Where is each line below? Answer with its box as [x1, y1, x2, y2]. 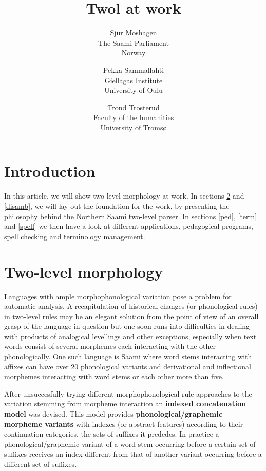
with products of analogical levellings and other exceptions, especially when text [4, 330, 257, 341]
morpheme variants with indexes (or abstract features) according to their [4, 418, 243, 429]
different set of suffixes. [4, 459, 77, 469]
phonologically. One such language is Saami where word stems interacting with [4, 351, 252, 362]
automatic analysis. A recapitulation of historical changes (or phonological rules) [4, 301, 258, 311]
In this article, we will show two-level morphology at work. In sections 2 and [4, 190, 244, 201]
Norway [121, 47, 146, 58]
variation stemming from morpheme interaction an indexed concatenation [4, 398, 246, 409]
